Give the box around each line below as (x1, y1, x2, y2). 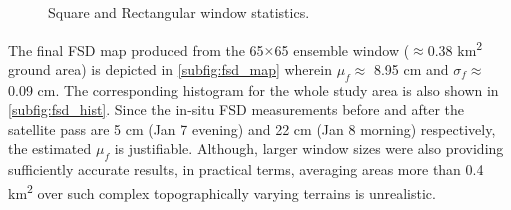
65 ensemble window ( (274, 39, 410, 60)
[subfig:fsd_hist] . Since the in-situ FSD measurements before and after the (8, 99, 464, 120)
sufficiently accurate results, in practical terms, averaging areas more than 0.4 (8, 159, 484, 180)
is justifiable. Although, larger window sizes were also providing (114, 138, 504, 159)
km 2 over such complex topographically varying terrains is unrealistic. (8, 179, 436, 203)
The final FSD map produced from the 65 (8, 39, 264, 60)
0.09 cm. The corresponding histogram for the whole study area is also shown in (8, 79, 499, 100)
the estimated (8, 138, 92, 159)
